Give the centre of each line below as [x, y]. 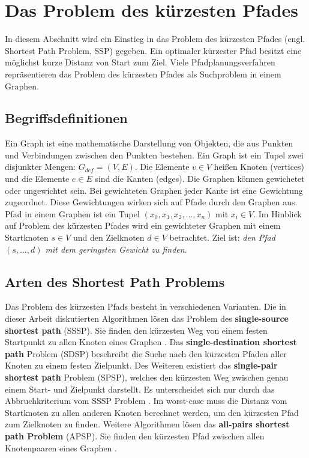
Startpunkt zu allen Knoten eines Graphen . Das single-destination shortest [151, 342]
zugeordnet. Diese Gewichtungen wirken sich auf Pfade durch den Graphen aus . [151, 202]
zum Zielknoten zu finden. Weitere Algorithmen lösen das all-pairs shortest [147, 424]
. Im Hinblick [277, 213]
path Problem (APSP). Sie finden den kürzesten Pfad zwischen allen [135, 435]
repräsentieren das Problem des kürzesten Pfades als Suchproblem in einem [143, 74]
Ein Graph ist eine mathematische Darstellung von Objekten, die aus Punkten [149, 143]
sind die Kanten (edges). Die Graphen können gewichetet [200, 179]
